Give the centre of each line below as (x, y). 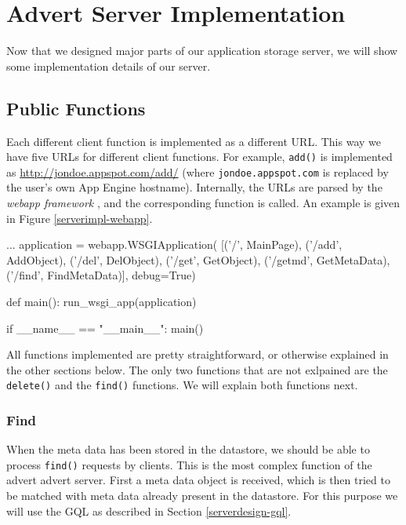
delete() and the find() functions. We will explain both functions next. (182, 385)
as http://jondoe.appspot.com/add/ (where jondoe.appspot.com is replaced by (198, 171)
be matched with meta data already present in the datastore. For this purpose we (202, 496)
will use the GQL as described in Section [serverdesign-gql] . (149, 510)
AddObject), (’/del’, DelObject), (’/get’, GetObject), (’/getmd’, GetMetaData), (198, 259)
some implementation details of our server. (109, 66)
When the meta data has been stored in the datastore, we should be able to (188, 449)
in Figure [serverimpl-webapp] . (80, 218)
